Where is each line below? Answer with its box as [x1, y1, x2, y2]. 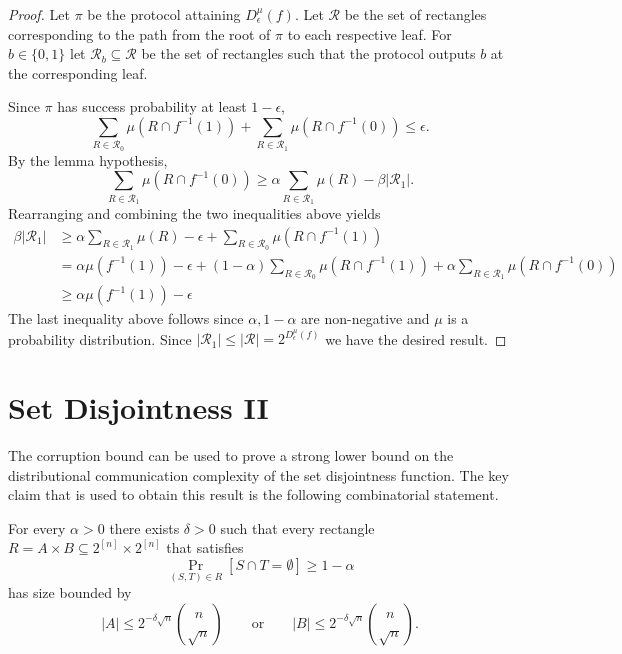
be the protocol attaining [87, 4, 241, 24]
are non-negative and [301, 308, 430, 329]
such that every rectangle [220, 517, 375, 538]
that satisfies [166, 537, 244, 558]
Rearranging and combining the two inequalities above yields [8, 203, 381, 224]
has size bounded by [8, 582, 132, 603]
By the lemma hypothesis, [8, 149, 168, 170]
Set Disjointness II [8, 387, 269, 428]
